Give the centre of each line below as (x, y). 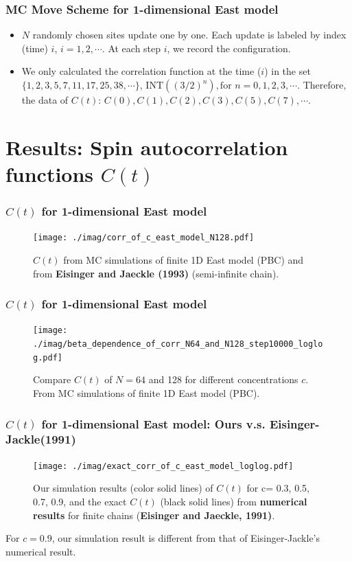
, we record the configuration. (229, 48)
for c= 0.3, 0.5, (278, 488)
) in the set (288, 71)
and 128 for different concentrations (223, 379)
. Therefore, (322, 84)
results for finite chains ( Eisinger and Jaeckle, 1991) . (154, 515)
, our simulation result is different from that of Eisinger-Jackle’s (186, 538)
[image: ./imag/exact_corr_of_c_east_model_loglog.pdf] (163, 466)
